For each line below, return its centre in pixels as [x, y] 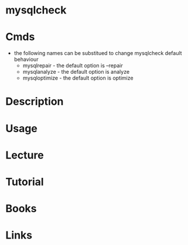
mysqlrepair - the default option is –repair [73, 65]
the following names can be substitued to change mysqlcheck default [98, 53]
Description [35, 101]
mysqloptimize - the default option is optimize [78, 78]
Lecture [25, 155]
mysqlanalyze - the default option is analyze [76, 72]
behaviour [26, 60]
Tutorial [25, 182]
